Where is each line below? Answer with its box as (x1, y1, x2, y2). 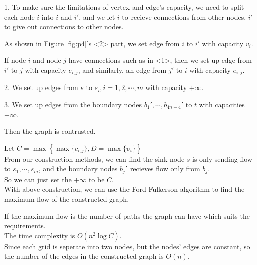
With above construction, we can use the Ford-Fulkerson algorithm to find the (4, 184, 245, 194)
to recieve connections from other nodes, (122, 11, 246, 22)
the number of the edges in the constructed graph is (4, 251, 164, 261)
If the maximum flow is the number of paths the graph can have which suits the (4, 210, 250, 221)
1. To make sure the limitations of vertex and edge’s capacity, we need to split (4, 2, 244, 12)
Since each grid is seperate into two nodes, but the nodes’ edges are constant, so (4, 241, 250, 251)
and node (33, 55, 61, 65)
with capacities (199, 99, 245, 110)
